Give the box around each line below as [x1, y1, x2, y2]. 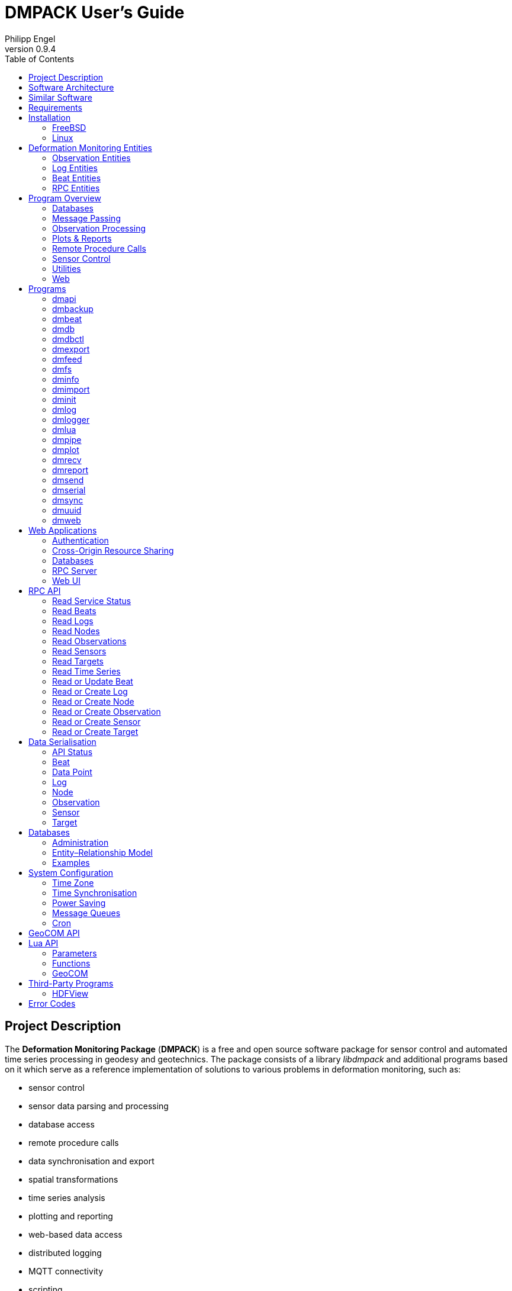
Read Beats [52, 605, 96, 616]
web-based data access [28, 1229, 123, 1239]
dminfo [52, 374, 79, 384]
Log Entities [52, 162, 98, 173]
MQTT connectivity [28, 1266, 103, 1276]
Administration [52, 837, 109, 847]
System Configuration [28, 867, 114, 878]
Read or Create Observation [52, 706, 161, 717]
